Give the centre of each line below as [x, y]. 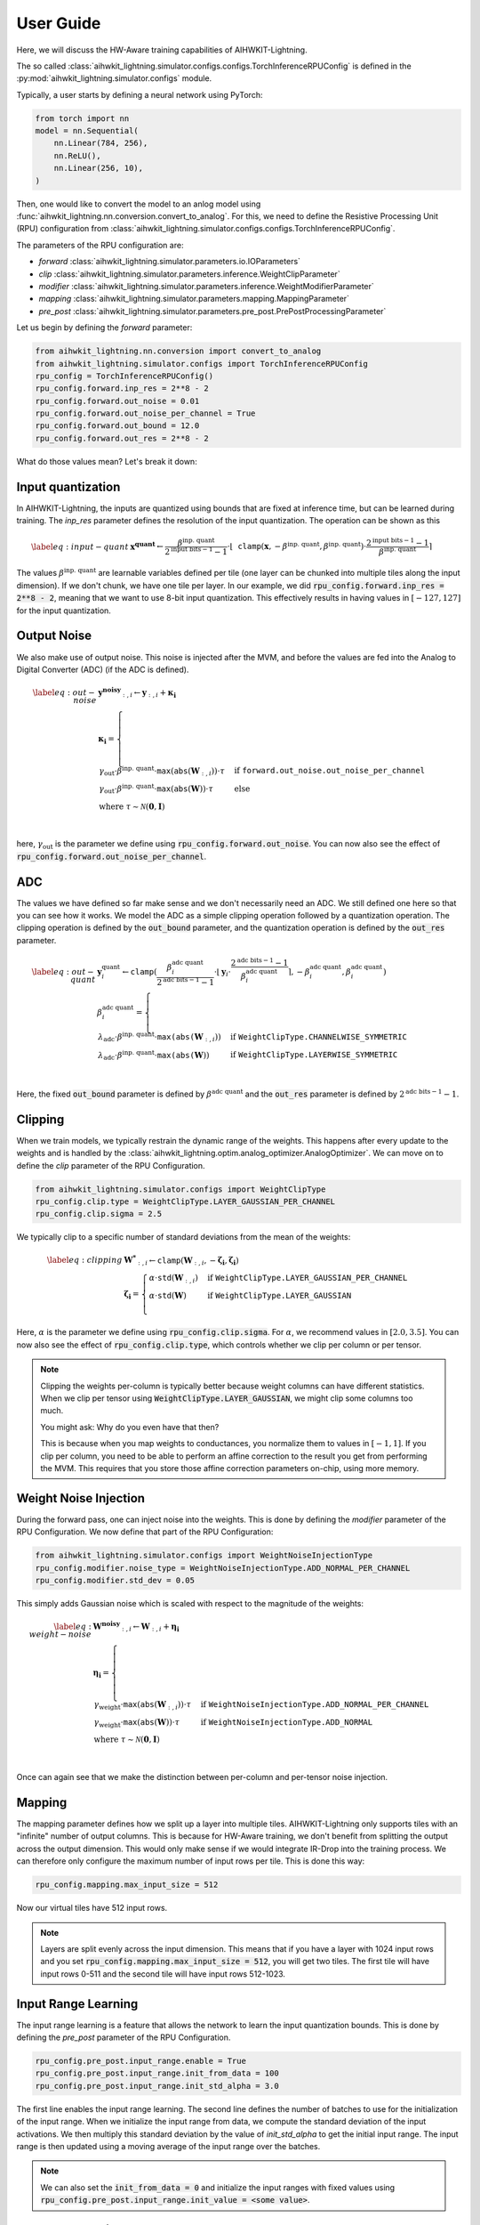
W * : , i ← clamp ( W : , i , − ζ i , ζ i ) [181, 1260]
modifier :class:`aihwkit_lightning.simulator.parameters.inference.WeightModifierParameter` [207, 286]
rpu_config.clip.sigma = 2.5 [99, 1214]
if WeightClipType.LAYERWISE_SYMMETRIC [314, 1055]
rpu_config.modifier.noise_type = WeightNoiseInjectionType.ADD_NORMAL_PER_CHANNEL [223, 1568]
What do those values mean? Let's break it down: [107, 461]
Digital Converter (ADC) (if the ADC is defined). [103, 669]
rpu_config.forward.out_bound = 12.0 [117, 426]
